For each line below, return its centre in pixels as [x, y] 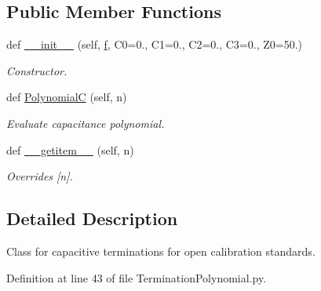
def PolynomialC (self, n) [67, 97]
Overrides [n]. [40, 176]
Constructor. [37, 70]
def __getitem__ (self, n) [70, 149]
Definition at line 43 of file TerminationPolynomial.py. [137, 277]
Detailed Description [92, 218]
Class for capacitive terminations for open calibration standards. [161, 251]
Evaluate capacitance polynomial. [86, 123]
